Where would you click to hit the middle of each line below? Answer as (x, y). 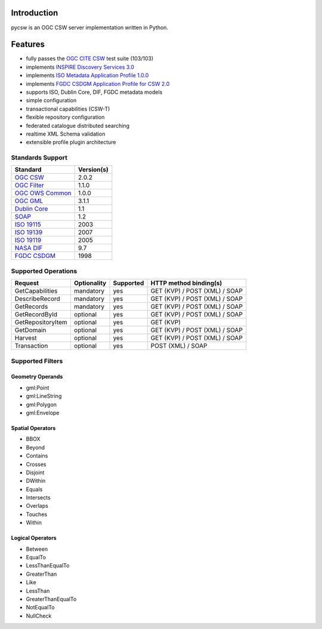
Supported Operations (44, 271)
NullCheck (39, 616)
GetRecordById (36, 315)
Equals (34, 489)
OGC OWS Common (43, 193)
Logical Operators (34, 538)
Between (37, 549)
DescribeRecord (38, 299)
